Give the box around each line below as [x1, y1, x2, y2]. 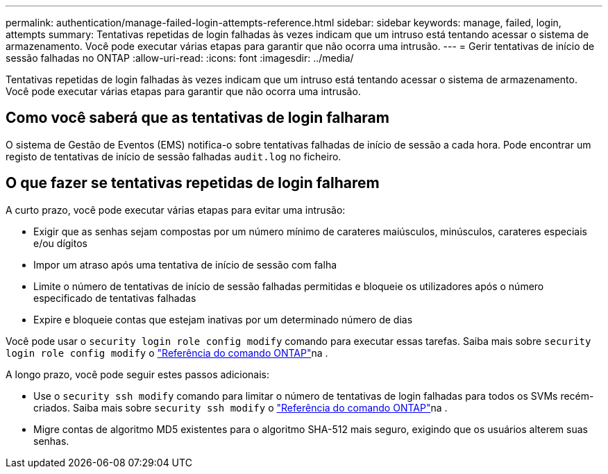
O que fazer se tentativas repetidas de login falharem [6, 174, 380, 192]
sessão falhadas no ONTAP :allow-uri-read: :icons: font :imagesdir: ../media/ [6, 52, 354, 64]
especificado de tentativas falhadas [33, 291, 196, 304]
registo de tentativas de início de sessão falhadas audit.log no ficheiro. [6, 150, 341, 162]
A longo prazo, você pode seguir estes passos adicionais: [6, 368, 270, 380]
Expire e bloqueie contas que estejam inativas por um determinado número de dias [33, 313, 413, 325]
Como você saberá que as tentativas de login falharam [6, 109, 389, 127]
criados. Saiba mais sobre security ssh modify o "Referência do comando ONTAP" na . [33, 401, 448, 414]
